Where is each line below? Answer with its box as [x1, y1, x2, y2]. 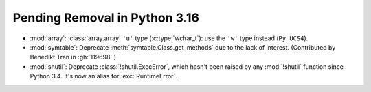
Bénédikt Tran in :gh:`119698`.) [30, 53, 117, 61]
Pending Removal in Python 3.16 [12, 10, 199, 25]
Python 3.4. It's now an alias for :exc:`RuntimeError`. [30, 72, 178, 80]
